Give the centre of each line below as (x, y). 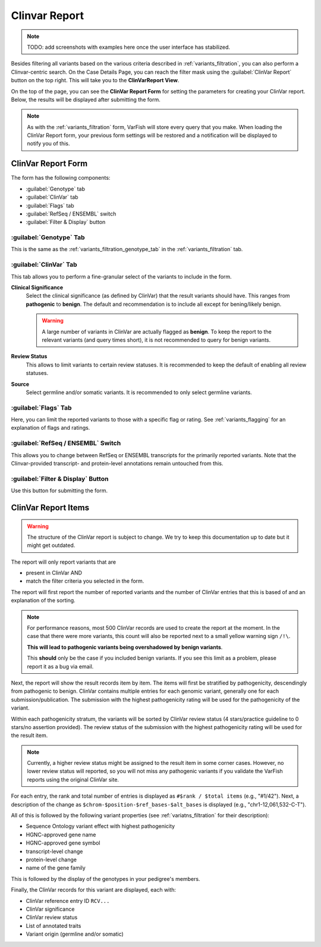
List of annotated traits (53, 926)
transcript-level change (54, 851)
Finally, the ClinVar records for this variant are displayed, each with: (94, 890)
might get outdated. (51, 545)
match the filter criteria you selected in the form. (85, 581)
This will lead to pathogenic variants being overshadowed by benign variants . (125, 647)
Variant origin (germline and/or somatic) (75, 934)
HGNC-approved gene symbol (63, 843)
